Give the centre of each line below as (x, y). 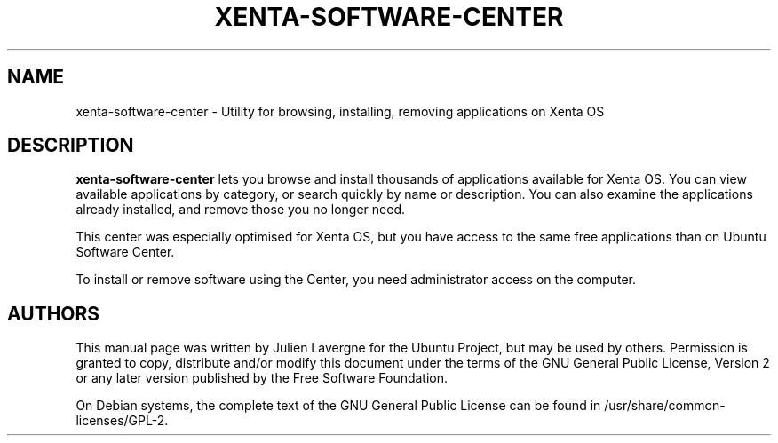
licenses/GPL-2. (122, 421)
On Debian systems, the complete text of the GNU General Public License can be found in (338, 406)
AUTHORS (54, 313)
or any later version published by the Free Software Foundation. (262, 378)
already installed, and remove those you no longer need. (241, 210)
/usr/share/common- (665, 406)
